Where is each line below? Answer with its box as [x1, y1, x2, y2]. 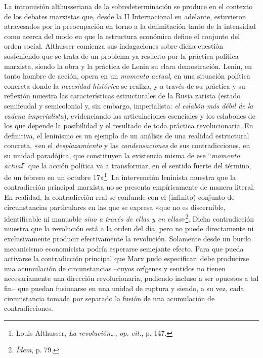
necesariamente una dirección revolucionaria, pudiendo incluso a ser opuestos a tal [4, 273, 259, 283]
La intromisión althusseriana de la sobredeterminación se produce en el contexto [4, 1, 253, 11]
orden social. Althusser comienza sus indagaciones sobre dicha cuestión [4, 41, 224, 51]
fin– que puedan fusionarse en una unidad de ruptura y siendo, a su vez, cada [4, 282, 244, 293]
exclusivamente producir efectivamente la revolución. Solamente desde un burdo [4, 233, 251, 243]
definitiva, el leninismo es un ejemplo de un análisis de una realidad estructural [4, 130, 249, 140]
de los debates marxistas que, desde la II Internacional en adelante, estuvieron [4, 11, 246, 21]
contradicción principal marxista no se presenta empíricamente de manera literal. [4, 182, 255, 192]
